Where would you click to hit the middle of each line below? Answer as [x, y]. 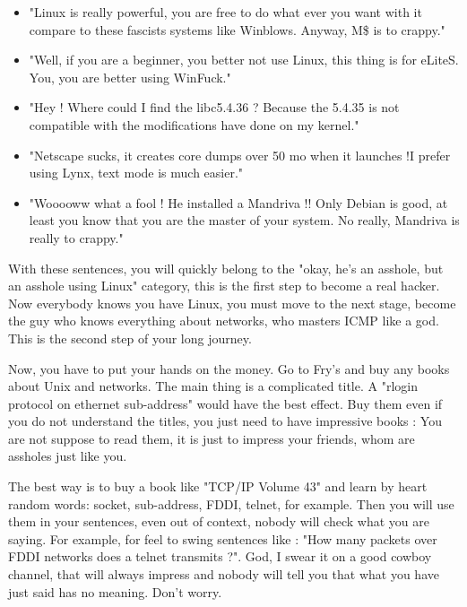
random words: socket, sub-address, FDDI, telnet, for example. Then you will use [231, 503]
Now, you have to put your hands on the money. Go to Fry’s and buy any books [229, 368]
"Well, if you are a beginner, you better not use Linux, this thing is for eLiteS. [244, 60]
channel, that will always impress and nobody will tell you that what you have [224, 574]
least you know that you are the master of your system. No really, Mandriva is [244, 220]
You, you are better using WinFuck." [130, 77]
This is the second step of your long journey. [130, 338]
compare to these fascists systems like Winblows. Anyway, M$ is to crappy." [237, 29]
